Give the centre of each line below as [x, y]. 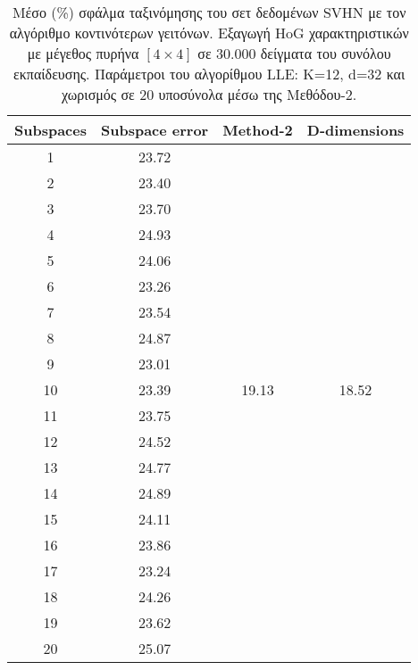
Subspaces [50, 130]
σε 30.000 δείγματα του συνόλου [294, 53]
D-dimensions [355, 130]
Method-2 [258, 130]
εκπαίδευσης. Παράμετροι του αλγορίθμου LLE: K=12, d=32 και [209, 74]
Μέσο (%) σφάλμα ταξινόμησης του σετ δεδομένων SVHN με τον [209, 12]
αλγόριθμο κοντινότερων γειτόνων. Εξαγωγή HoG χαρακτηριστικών [209, 33]
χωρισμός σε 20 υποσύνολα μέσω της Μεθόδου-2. [209, 94]
